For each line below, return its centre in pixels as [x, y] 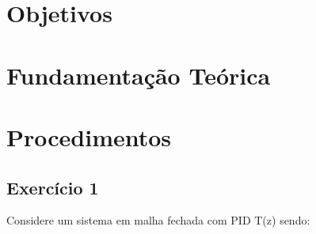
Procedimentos [89, 136]
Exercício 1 [53, 187]
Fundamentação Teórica [139, 75]
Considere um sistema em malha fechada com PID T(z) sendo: [158, 220]
